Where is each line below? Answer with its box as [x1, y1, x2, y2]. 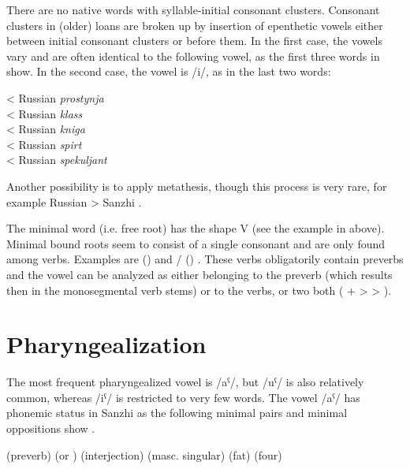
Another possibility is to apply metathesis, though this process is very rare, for [6, 177, 387, 194]
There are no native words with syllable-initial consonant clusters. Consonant [6, 2, 380, 17]
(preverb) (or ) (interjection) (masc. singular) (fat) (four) [6, 446, 282, 463]
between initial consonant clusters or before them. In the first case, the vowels [6, 32, 382, 49]
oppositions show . [6, 420, 95, 436]
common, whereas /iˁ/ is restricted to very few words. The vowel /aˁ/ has [6, 389, 360, 405]
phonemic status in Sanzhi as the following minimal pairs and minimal [6, 404, 348, 421]
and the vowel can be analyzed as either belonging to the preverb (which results [6, 266, 393, 282]
